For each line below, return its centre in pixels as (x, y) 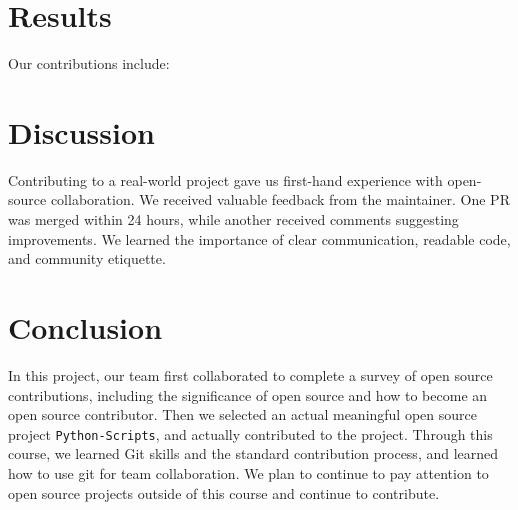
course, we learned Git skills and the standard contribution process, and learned (253, 453)
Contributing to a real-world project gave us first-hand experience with (225, 179)
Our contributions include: (89, 63)
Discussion (81, 131)
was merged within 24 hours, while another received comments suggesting (233, 219)
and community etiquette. (87, 258)
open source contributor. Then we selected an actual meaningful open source (242, 414)
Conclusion (85, 327)
